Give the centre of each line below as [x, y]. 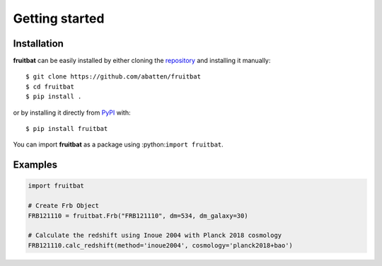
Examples [35, 165]
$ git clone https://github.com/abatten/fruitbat [114, 77]
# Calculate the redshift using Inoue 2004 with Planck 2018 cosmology [155, 236]
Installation [38, 44]
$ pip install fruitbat [67, 129]
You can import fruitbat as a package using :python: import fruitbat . [118, 144]
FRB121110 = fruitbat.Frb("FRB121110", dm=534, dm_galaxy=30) [138, 215]
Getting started [59, 18]
